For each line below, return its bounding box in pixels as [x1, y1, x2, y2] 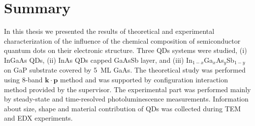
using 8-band [4, 74, 43, 84]
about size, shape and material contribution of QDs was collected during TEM [4, 103, 241, 113]
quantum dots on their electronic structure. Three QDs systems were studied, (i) [4, 45, 247, 55]
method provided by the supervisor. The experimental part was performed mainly [4, 84, 251, 94]
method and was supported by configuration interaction [60, 74, 228, 84]
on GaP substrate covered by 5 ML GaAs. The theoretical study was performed [4, 65, 246, 75]
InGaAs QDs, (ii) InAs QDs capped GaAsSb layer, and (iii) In [4, 54, 192, 65]
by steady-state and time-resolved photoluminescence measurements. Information [4, 94, 249, 104]
